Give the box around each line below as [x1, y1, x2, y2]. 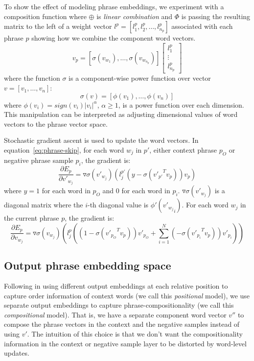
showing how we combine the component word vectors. [31, 33, 196, 43]
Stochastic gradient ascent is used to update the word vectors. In [4, 135, 199, 145]
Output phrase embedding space [4, 258, 171, 273]
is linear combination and [96, 11, 173, 21]
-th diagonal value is [87, 200, 149, 210]
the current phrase [4, 213, 59, 223]
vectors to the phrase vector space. [4, 118, 108, 129]
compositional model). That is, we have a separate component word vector [4, 309, 227, 319]
